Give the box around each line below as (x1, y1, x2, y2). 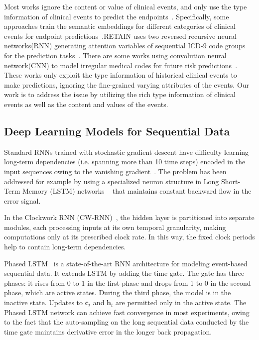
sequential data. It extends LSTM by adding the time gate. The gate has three (4, 268, 245, 278)
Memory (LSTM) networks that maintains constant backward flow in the (22, 186, 252, 196)
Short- (221, 176, 241, 186)
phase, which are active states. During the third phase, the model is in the (4, 287, 231, 298)
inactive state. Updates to (4, 297, 83, 308)
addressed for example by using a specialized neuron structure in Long (4, 176, 219, 186)
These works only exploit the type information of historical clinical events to (4, 70, 237, 80)
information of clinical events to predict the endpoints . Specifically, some (4, 11, 229, 21)
